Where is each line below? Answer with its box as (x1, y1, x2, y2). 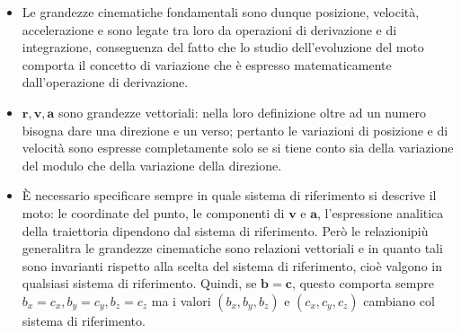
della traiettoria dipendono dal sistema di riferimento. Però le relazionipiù (22, 221, 429, 240)
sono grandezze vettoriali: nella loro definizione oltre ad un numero (58, 102, 426, 121)
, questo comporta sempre (291, 274, 434, 293)
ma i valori (151, 291, 211, 310)
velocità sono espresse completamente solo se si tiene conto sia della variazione (22, 138, 454, 157)
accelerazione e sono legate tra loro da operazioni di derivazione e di (22, 20, 397, 39)
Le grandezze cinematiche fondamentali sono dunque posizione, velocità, (22, 3, 420, 21)
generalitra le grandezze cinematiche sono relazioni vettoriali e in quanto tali (22, 239, 443, 258)
